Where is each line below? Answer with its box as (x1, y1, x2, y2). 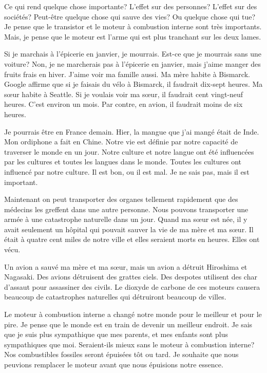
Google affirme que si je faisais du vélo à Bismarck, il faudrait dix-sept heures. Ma (4, 79, 263, 89)
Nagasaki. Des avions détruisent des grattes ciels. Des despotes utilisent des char (4, 271, 257, 282)
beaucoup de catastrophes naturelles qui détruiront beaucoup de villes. (4, 291, 226, 302)
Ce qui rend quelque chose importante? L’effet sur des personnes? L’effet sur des (4, 1, 257, 11)
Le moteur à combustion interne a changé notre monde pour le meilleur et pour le (4, 309, 262, 320)
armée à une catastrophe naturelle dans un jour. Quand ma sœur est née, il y (4, 214, 247, 225)
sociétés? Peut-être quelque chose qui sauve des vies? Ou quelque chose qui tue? (4, 11, 256, 22)
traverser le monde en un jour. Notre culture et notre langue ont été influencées (4, 146, 254, 157)
